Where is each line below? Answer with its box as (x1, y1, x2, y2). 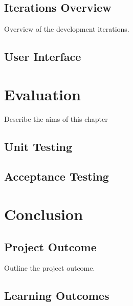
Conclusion (4, 204, 83, 225)
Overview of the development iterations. (4, 24, 129, 34)
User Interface (4, 49, 81, 64)
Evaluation (4, 83, 81, 104)
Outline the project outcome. (4, 263, 95, 273)
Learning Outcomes (4, 288, 109, 303)
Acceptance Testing (4, 168, 109, 184)
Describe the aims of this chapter (4, 113, 108, 124)
